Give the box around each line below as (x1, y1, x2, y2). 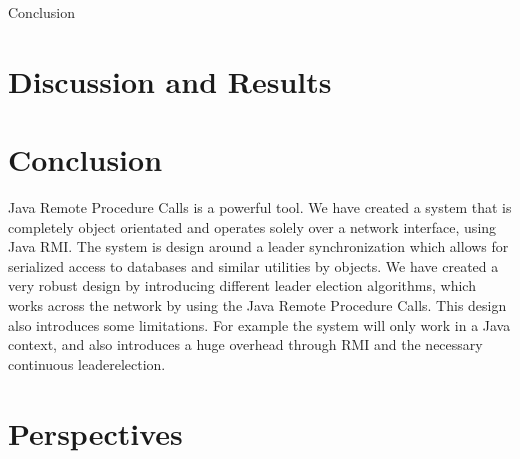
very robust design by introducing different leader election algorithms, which (8, 275, 476, 296)
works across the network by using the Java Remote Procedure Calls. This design (8, 295, 507, 316)
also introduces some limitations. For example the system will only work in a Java (8, 314, 511, 335)
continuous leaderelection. (8, 353, 166, 374)
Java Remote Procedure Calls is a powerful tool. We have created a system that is (8, 197, 512, 218)
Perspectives (8, 412, 183, 453)
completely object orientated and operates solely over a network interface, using (8, 216, 497, 237)
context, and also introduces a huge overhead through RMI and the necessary (8, 334, 483, 355)
